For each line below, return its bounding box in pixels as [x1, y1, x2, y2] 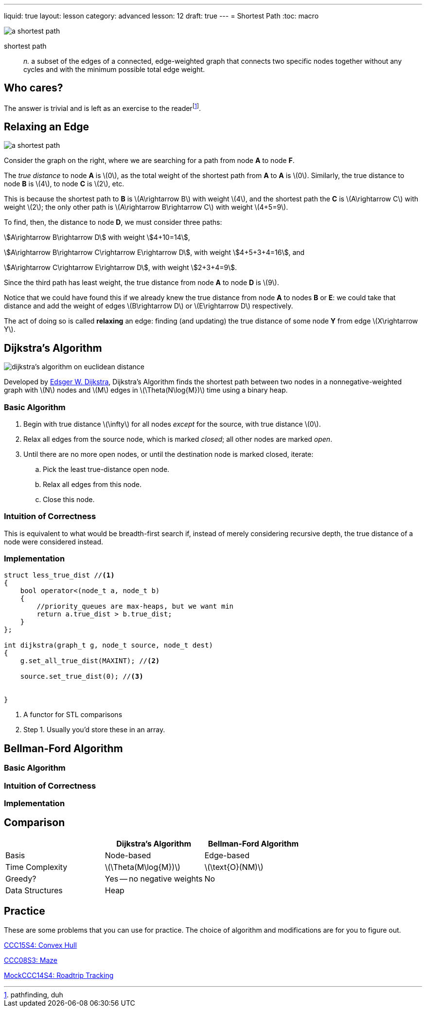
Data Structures [5, 885, 63, 895]
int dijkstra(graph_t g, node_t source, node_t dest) [4, 641, 213, 650]
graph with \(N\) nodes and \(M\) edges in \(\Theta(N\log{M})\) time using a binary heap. [4, 386, 288, 395]
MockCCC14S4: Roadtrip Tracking [4, 971, 114, 979]
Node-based [105, 850, 151, 860]
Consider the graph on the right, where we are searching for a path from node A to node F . [4, 156, 295, 165]
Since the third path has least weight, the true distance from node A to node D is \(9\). [4, 278, 279, 287]
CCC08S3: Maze [4, 956, 57, 964]
